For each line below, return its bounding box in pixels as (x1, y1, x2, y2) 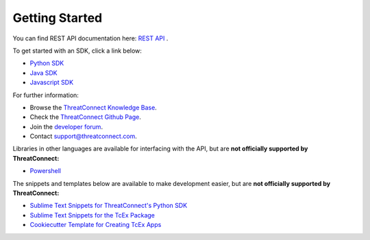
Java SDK (29, 68, 58, 77)
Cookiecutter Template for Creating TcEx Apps (29, 221, 162, 229)
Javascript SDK (29, 79, 74, 87)
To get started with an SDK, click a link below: (12, 46, 142, 55)
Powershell (29, 167, 62, 175)
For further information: (12, 91, 79, 99)
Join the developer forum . (29, 122, 103, 131)
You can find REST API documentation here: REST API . (12, 34, 169, 42)
